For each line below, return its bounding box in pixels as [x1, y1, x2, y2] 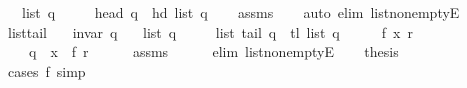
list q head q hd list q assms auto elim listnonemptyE [21, 2, 460, 22]
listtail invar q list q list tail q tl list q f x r [7, 21, 413, 42]
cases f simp [7, 60, 86, 81]
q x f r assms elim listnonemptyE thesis [28, 41, 399, 62]
